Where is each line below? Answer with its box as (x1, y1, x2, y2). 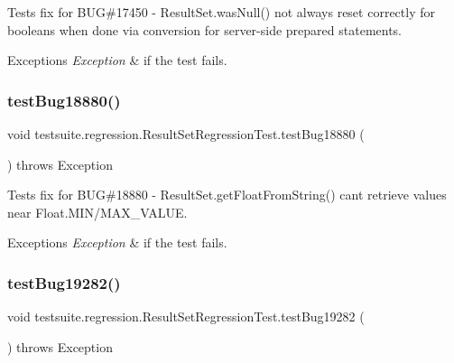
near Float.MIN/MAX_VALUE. (7, 202, 188, 221)
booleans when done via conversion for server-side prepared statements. (7, 20, 403, 39)
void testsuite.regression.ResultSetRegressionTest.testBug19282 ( (7, 307, 365, 326)
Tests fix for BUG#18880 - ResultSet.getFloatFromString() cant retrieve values (7, 185, 447, 204)
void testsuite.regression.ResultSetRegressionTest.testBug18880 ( (7, 125, 365, 143)
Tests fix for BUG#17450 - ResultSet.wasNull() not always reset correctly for (7, 3, 435, 21)
